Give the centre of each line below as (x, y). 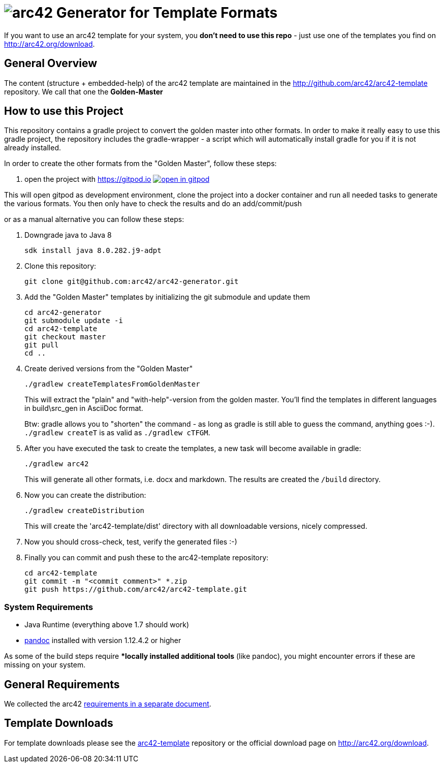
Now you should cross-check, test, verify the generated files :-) (131, 542)
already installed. (33, 148)
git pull (42, 345)
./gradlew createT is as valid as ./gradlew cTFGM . (117, 433)
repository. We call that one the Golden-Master (84, 91)
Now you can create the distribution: (85, 495)
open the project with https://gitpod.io (88, 179)
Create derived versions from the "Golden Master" (109, 369)
